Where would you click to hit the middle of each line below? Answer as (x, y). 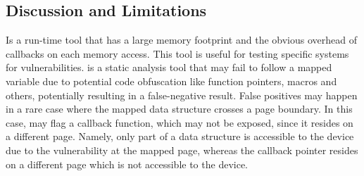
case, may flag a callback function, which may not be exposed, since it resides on (180, 122)
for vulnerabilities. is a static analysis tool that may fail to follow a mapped (169, 67)
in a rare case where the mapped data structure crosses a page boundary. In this (179, 109)
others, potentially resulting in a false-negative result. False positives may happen (182, 95)
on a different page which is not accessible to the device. (127, 164)
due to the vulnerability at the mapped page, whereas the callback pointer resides (182, 150)
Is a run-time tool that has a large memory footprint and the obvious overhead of (181, 40)
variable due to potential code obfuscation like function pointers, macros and (171, 81)
